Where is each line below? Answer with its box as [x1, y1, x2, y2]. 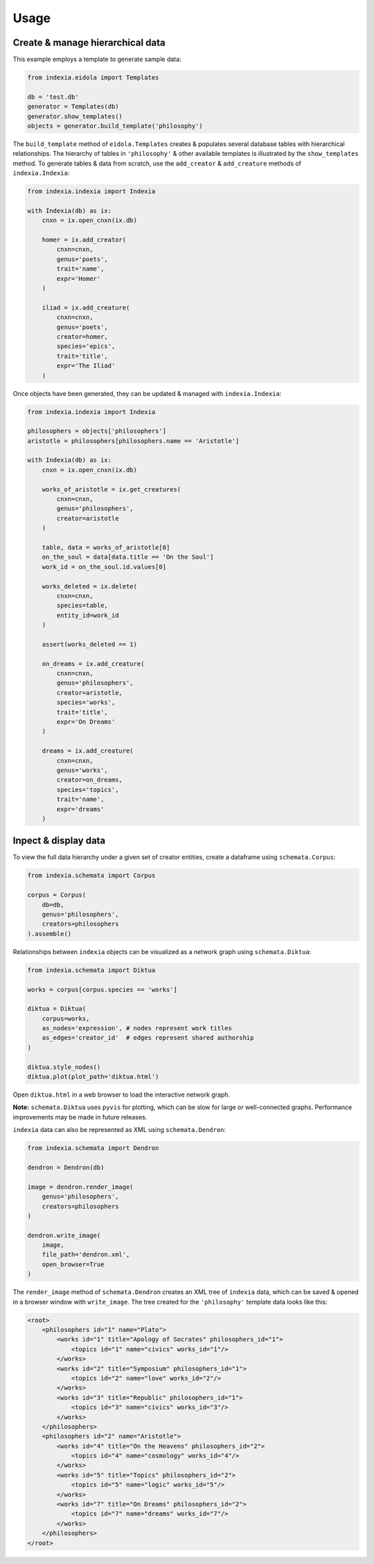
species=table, [56, 602, 109, 609]
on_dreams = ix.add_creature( [42, 660, 145, 667]
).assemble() [27, 930, 72, 937]
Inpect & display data [12, 835, 106, 847]
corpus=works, [42, 1014, 90, 1023]
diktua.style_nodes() [27, 1063, 101, 1071]
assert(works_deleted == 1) [42, 640, 138, 648]
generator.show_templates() [27, 112, 123, 120]
